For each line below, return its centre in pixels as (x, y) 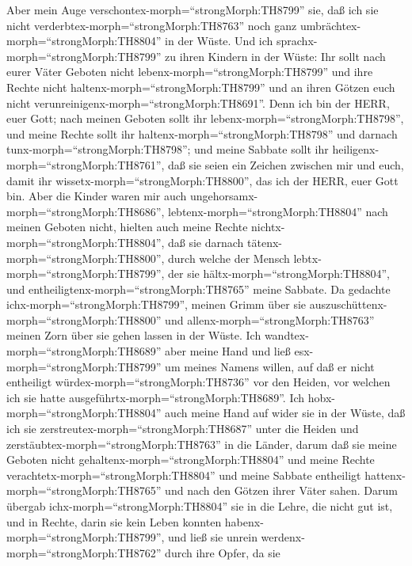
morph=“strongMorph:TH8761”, (86, 164)
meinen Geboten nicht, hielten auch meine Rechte (127, 227)
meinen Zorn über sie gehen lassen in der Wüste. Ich (134, 335)
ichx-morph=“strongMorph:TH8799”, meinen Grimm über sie (156, 304)
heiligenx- (356, 149)
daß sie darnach (206, 242)
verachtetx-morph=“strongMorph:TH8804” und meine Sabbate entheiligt (184, 475)
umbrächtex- (330, 25)
